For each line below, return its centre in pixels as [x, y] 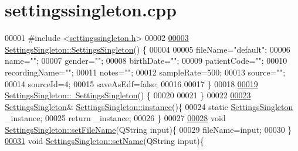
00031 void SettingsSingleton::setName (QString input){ [104, 141]
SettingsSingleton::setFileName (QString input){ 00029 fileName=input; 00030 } [148, 129]
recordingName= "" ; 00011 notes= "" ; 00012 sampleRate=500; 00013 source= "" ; [145, 72]
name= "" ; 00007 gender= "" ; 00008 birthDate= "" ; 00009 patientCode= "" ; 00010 [146, 61]
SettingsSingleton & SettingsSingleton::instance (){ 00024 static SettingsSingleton [149, 106]
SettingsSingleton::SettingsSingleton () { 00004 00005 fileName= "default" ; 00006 [148, 49]
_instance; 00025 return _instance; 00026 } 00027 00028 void [115, 118]
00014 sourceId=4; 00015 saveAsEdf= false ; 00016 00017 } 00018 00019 [131, 83]
